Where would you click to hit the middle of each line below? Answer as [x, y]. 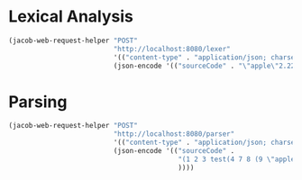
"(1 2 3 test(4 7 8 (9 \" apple [237, 159]
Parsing [38, 102]
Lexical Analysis [71, 17]
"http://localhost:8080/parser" [174, 134]
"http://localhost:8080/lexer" [172, 49]
